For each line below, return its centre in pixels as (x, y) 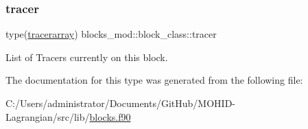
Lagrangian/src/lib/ (48, 116)
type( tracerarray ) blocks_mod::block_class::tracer (111, 34)
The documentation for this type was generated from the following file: (154, 80)
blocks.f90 (110, 116)
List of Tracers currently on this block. (87, 57)
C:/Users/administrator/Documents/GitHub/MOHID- (120, 103)
